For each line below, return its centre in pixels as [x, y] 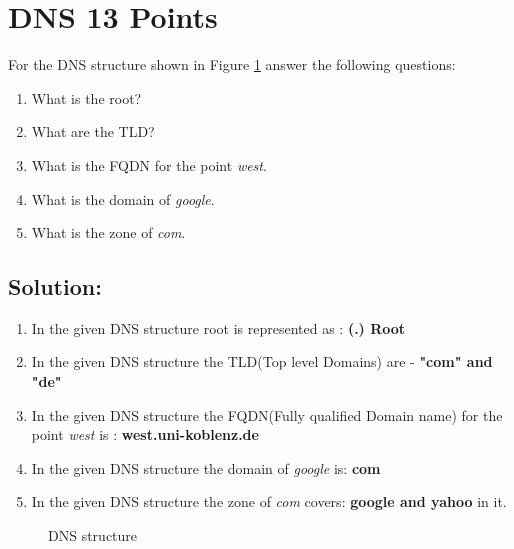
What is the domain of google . [123, 198]
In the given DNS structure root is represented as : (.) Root [218, 327]
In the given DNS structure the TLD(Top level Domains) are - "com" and [262, 361]
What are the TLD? [93, 131]
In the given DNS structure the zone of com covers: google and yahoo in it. [269, 501]
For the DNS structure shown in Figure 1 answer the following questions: [232, 64]
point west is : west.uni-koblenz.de [145, 434]
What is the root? [86, 97]
